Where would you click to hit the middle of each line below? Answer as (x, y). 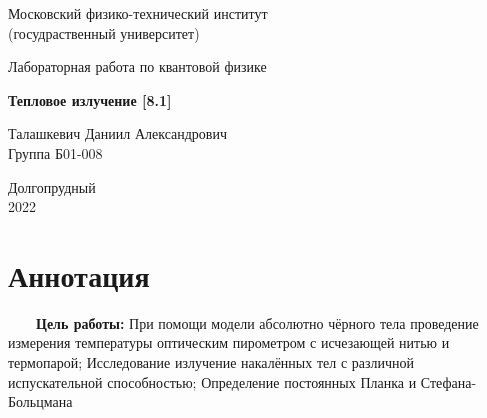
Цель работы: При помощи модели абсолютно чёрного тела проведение (257, 322)
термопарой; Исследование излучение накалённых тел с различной (211, 362)
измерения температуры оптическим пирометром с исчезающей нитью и (229, 342)
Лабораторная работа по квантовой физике (137, 66)
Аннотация (79, 274)
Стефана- (448, 381)
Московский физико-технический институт (138, 13)
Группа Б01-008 (55, 152)
